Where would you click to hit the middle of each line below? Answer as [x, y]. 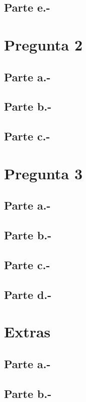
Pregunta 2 [44, 44]
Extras [27, 332]
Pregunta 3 [44, 173]
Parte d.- [28, 294]
